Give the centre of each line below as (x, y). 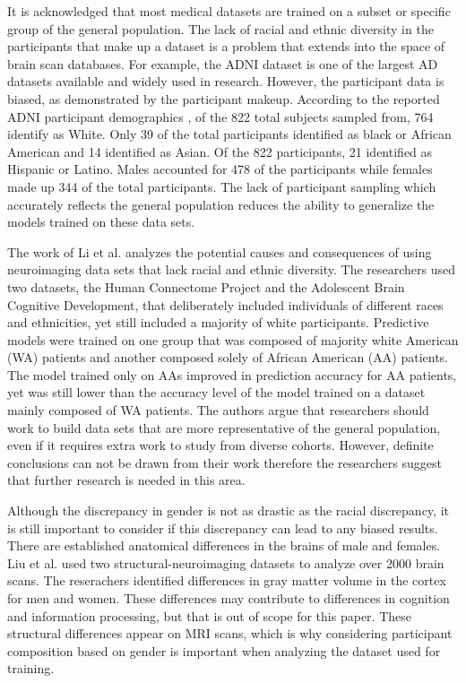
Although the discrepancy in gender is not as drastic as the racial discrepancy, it (228, 510)
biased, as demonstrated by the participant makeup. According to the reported (224, 98)
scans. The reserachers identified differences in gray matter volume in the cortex (227, 580)
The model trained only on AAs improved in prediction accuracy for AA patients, (232, 374)
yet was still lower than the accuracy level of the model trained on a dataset (216, 392)
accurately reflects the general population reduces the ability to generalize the (221, 204)
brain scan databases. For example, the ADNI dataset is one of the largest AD (223, 63)
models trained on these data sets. (101, 222)
